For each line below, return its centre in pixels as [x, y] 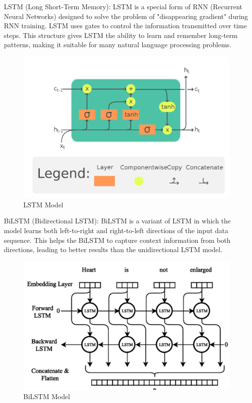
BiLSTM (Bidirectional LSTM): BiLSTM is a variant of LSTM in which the [118, 221]
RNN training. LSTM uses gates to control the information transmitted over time [126, 26]
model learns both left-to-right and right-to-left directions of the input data [116, 230]
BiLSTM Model [47, 396]
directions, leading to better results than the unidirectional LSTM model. [113, 249]
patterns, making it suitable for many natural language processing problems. [118, 45]
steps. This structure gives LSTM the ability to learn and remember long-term [121, 35]
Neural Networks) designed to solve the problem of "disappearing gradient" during [126, 16]
